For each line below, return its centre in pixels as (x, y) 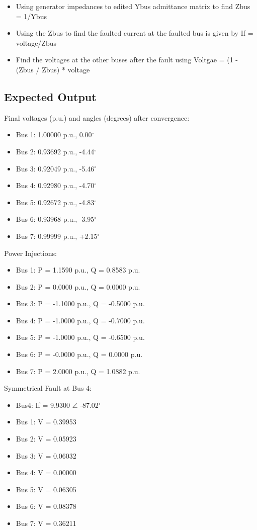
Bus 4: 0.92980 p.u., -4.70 (55, 185)
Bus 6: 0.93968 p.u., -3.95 (55, 219)
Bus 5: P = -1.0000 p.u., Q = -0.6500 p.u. (80, 337)
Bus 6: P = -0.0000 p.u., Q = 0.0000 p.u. (79, 354)
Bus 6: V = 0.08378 (46, 506)
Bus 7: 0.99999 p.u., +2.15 (57, 236)
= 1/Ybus (31, 16)
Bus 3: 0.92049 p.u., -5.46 (55, 168)
